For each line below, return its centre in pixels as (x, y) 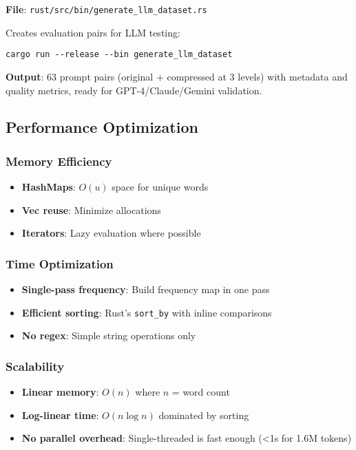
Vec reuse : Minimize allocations (91, 210)
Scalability (35, 366)
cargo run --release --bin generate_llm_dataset (119, 55)
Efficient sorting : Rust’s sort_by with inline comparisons (147, 312)
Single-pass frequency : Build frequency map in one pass (146, 289)
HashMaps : (49, 187)
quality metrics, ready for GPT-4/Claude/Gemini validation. (134, 90)
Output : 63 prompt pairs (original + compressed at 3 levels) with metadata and (177, 76)
